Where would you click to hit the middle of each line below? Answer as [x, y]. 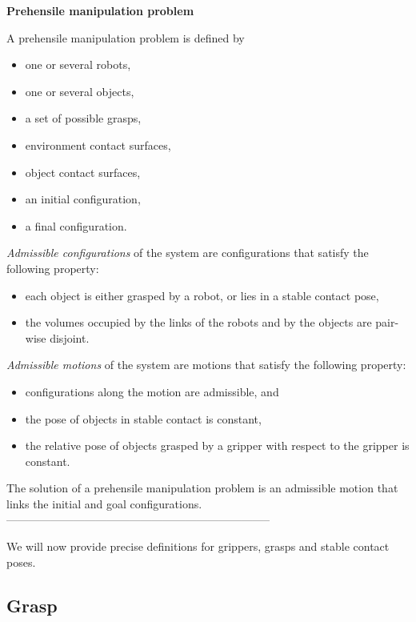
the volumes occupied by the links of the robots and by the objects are [198, 322]
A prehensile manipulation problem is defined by [126, 37]
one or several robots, [78, 64]
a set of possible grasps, [83, 118]
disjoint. [70, 337]
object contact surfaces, [83, 172]
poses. [21, 562]
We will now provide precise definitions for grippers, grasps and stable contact [198, 546]
